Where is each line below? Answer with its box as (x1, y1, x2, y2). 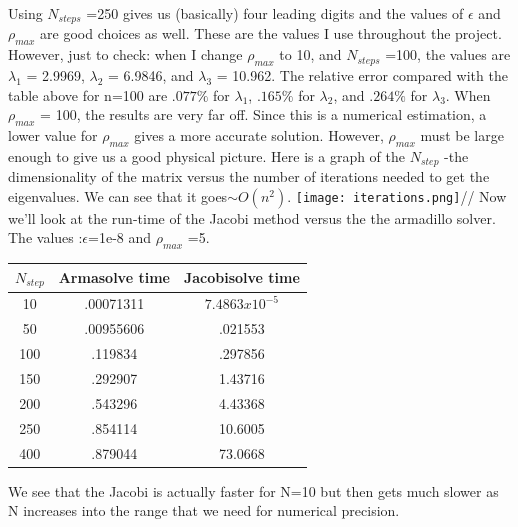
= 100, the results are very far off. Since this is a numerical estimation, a (40, 104, 487, 125)
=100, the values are (385, 44, 511, 65)
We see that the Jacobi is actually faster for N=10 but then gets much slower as (8, 480, 499, 501)
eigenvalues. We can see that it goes (8, 185, 228, 206)
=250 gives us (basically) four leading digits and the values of (86, 3, 464, 23)
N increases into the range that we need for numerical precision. (8, 500, 400, 521)
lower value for (8, 125, 98, 146)
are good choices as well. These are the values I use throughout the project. (40, 23, 502, 44)
